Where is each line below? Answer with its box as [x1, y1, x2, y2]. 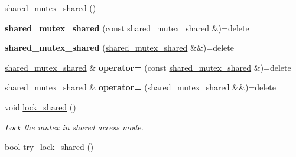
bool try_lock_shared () [5, 140, 94, 153]
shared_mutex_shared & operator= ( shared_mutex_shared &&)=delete [5, 81, 277, 93]
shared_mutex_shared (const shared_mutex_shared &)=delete [5, 21, 249, 34]
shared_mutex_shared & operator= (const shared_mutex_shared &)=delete [5, 61, 291, 73]
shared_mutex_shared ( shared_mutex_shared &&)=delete [5, 41, 234, 54]
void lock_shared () [5, 100, 76, 113]
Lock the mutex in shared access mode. [5, 120, 144, 133]
